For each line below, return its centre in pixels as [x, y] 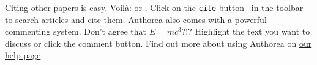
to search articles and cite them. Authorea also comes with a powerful [136, 19]
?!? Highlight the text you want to [246, 31]
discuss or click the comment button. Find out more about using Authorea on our [158, 43]
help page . [24, 55]
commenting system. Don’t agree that [76, 31]
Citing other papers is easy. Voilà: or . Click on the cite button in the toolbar [154, 7]
